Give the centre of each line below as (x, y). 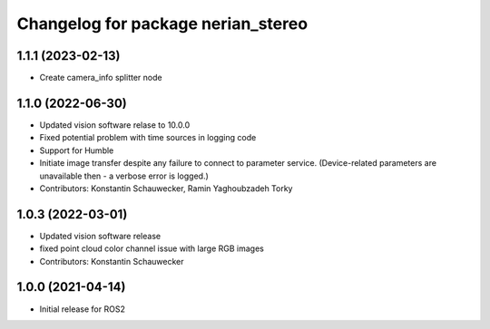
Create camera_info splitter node (101, 78)
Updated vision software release (100, 236)
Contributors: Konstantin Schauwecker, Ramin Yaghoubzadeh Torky (166, 188)
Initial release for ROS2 (83, 309)
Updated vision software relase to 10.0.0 (115, 125)
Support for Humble (77, 150)
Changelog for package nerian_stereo (162, 24)
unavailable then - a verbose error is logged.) (124, 176)
